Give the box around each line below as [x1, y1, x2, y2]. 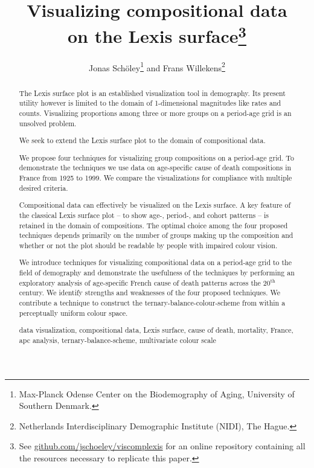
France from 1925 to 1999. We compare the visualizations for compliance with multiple [19, 173, 292, 183]
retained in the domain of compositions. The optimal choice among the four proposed [19, 220, 288, 230]
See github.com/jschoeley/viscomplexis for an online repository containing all [19, 440, 306, 452]
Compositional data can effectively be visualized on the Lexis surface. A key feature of [19, 200, 291, 210]
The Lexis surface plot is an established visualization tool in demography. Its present [19, 88, 286, 98]
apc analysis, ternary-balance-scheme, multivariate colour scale [19, 335, 216, 345]
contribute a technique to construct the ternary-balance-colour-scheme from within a [19, 298, 286, 308]
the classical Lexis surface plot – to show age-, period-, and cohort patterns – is [19, 210, 269, 220]
